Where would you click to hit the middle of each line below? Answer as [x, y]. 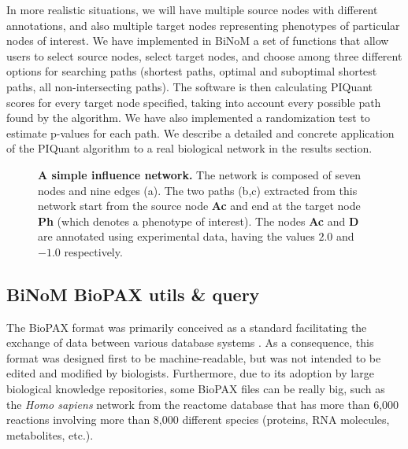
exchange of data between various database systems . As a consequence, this [190, 342]
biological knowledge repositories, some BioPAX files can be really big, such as [196, 389]
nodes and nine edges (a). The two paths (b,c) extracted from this [198, 190]
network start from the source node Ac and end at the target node [199, 206]
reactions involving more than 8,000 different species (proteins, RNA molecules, [198, 420]
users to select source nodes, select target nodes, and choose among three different [204, 55]
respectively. [93, 251]
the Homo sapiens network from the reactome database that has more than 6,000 [203, 404]
